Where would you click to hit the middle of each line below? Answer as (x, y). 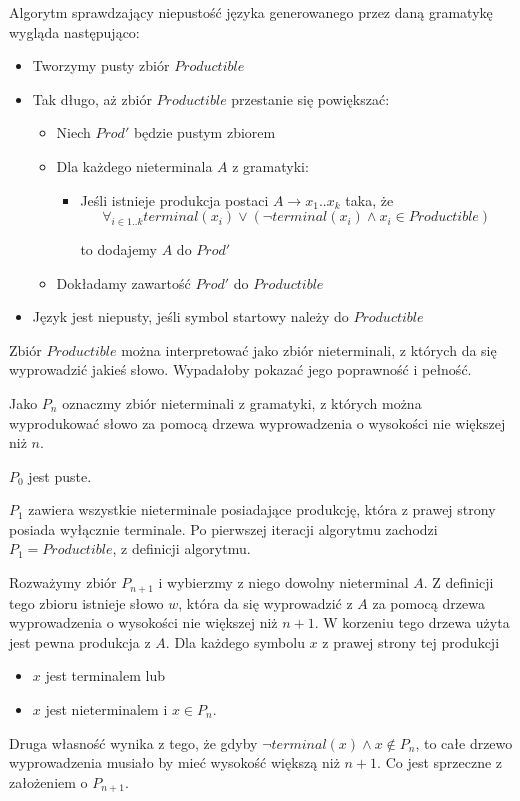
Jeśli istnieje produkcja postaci (174, 199)
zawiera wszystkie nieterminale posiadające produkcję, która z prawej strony (262, 509)
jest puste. (60, 475)
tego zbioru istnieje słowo (86, 602)
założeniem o (48, 781)
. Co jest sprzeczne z (440, 762)
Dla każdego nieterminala (134, 165)
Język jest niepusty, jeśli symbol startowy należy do (190, 316)
